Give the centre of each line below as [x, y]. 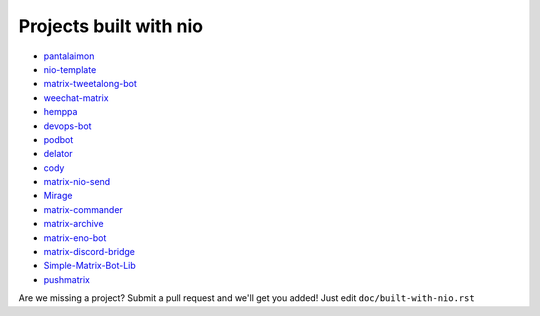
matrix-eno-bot [75, 237]
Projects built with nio [111, 26]
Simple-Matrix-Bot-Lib [90, 266]
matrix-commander [83, 209]
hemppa [60, 112]
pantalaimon [69, 56]
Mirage [58, 196]
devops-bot [67, 126]
